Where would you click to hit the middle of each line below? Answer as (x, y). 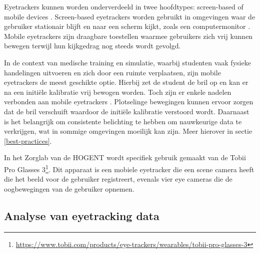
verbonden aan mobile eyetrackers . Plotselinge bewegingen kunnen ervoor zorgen (129, 102)
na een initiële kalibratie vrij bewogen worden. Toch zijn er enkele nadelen (118, 92)
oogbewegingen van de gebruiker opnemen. (69, 188)
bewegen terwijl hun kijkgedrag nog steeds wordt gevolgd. (92, 46)
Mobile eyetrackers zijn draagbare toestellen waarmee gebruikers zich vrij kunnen (128, 36)
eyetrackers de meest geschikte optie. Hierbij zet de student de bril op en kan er (126, 82)
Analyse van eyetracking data (82, 215)
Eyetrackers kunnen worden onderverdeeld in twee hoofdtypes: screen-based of (124, 6)
